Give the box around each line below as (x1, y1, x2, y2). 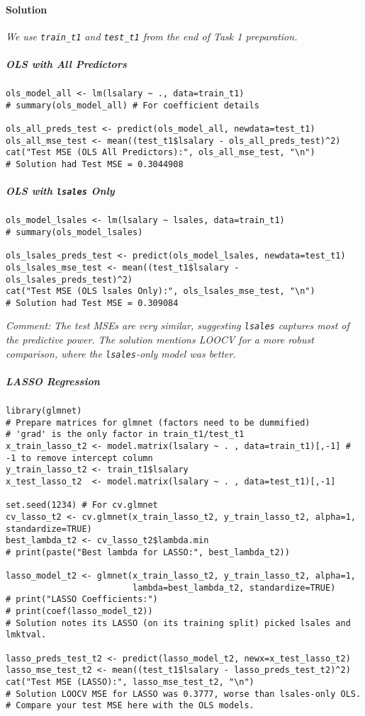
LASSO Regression (6, 373, 100, 388)
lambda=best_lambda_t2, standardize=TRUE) (132, 582, 336, 593)
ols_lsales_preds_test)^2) (6, 274, 133, 285)
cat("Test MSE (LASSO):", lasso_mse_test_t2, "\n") (6, 677, 254, 688)
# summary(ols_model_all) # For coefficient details (6, 100, 259, 110)
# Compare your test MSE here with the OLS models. (6, 700, 254, 711)
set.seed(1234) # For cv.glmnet (6, 500, 158, 511)
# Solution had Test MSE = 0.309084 (6, 297, 179, 308)
